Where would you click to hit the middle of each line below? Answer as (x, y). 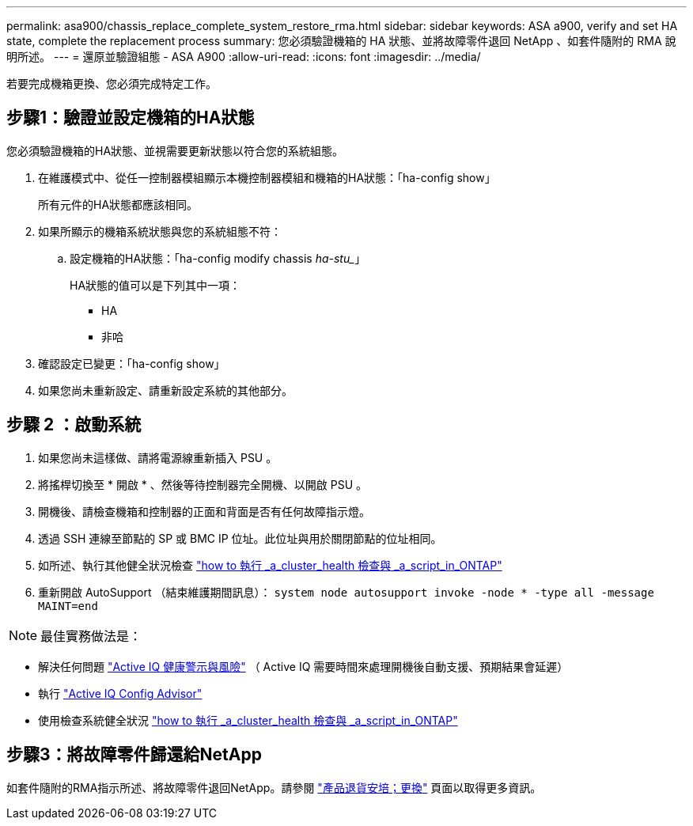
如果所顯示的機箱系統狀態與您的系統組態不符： (160, 231)
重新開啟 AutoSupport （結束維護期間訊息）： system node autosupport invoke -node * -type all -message (346, 592)
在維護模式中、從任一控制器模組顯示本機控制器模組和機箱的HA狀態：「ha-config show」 (267, 177)
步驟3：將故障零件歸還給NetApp (134, 755)
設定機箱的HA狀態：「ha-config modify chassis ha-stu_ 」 (218, 258)
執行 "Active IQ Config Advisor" (120, 693)
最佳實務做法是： (91, 636)
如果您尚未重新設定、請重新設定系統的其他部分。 (165, 390)
